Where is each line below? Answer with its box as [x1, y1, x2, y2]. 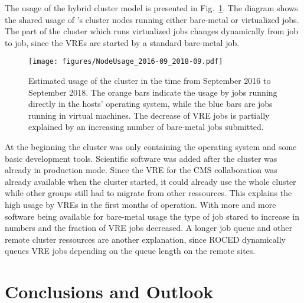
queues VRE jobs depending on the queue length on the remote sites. [5, 245, 256, 257]
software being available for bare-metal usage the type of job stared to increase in [5, 210, 300, 222]
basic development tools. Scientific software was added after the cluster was [5, 152, 277, 164]
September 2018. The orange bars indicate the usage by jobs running [28, 86, 277, 98]
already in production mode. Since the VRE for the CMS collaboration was [5, 164, 277, 176]
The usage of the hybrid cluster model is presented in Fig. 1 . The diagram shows [5, 2, 298, 14]
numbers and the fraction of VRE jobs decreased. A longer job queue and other [5, 221, 292, 234]
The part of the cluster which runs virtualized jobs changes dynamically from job [5, 25, 299, 37]
